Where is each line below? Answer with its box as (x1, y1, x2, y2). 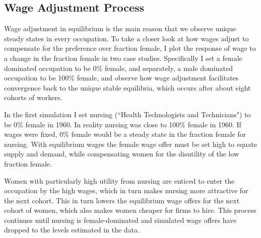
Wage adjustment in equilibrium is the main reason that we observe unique (4, 23, 236, 34)
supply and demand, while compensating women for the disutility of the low (4, 148, 239, 159)
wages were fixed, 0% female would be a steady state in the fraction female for (4, 129, 246, 139)
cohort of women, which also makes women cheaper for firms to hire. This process (4, 205, 256, 215)
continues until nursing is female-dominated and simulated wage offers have (4, 214, 237, 225)
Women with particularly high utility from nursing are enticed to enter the (4, 175, 235, 186)
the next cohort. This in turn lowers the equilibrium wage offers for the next (4, 195, 240, 205)
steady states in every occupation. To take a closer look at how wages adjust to (4, 33, 249, 43)
